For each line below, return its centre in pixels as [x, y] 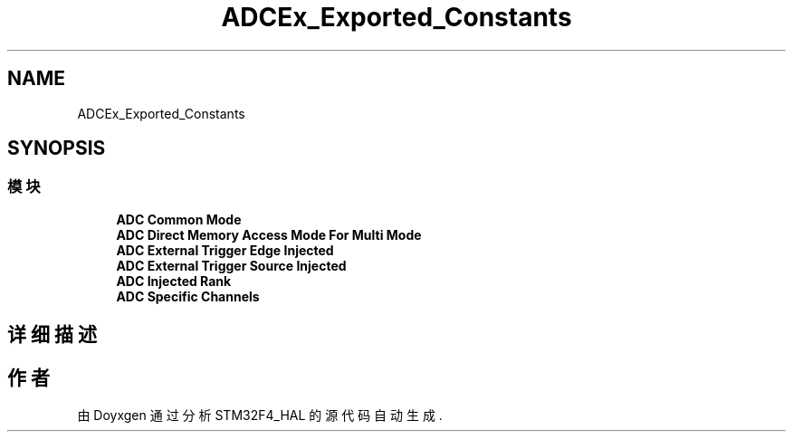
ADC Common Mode [179, 219]
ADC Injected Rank [174, 281]
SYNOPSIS [57, 148]
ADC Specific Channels [188, 296]
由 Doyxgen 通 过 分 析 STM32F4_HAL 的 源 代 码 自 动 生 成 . [260, 415]
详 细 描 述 [52, 335]
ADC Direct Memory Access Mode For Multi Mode [269, 234]
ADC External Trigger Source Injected [231, 265]
